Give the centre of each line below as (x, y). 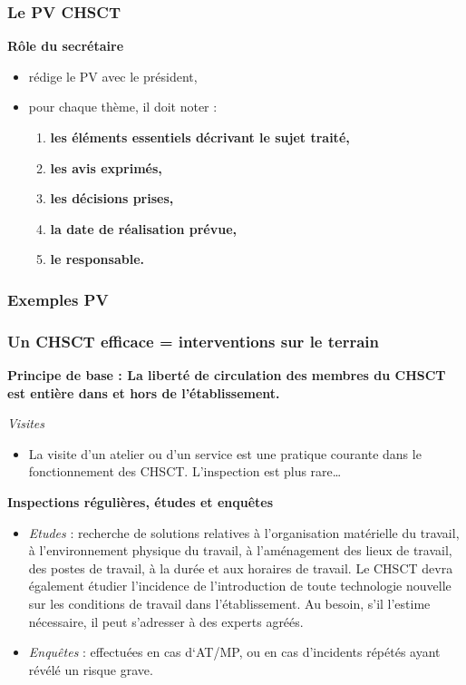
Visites (26, 423)
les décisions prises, (112, 198)
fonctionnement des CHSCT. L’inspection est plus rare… (185, 471)
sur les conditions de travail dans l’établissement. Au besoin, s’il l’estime (229, 603)
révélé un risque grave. (91, 669)
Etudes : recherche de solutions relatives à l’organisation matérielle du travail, (244, 532)
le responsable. (97, 259)
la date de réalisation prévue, (143, 228)
